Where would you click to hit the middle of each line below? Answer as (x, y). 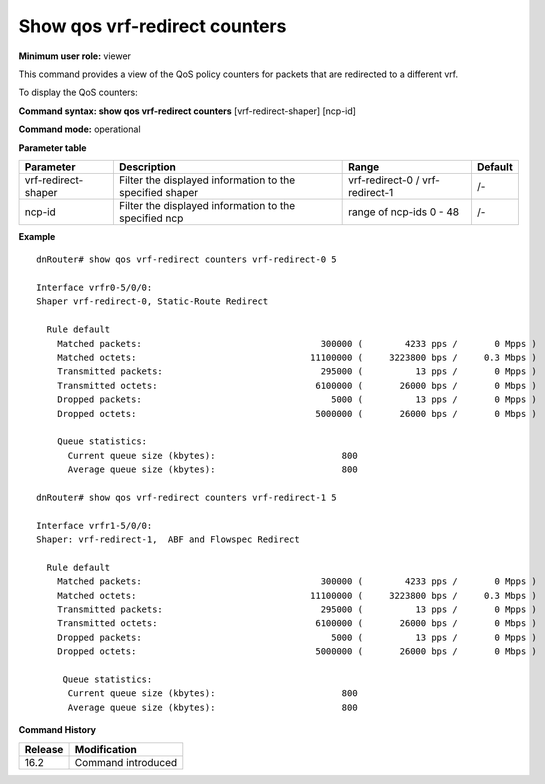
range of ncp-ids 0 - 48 (404, 212)
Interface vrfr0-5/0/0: (94, 288)
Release (44, 749)
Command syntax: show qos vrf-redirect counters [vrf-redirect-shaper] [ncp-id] (187, 111)
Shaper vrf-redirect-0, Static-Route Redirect (152, 301)
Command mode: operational (79, 129)
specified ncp (151, 218)
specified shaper (158, 192)
